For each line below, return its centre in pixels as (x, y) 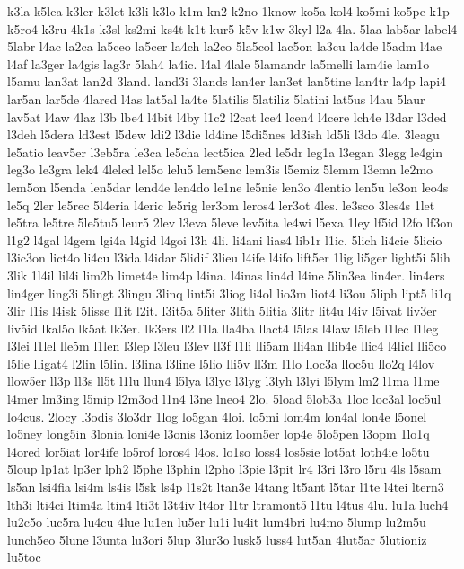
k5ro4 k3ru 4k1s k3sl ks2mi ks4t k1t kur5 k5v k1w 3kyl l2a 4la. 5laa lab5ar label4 (232, 28)
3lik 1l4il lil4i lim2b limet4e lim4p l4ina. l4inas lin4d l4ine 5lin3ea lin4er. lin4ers (226, 275)
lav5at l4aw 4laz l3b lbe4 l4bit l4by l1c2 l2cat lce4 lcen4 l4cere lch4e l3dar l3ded (227, 116)
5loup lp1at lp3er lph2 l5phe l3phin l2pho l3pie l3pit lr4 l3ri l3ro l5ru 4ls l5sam (224, 469)
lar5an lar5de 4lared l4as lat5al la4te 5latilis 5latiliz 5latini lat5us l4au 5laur (216, 98)
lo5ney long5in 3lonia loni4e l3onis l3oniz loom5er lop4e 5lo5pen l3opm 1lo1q (219, 434)
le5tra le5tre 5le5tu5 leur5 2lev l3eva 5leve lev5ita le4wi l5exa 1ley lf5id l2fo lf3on (231, 222)
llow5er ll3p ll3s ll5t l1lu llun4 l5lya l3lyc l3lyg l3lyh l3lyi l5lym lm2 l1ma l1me (223, 381)
